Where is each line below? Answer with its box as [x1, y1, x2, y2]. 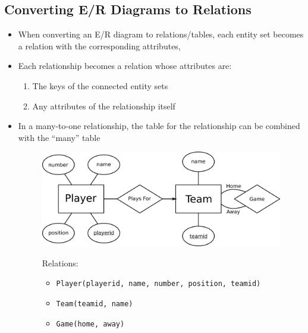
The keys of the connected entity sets [32, 79, 168, 92]
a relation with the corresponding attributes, [18, 39, 181, 52]
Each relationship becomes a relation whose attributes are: [18, 59, 232, 72]
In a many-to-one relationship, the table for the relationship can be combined [18, 120, 300, 132]
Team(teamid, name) [56, 299, 133, 308]
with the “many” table [18, 131, 100, 143]
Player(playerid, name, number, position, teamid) [56, 279, 261, 288]
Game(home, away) [56, 319, 125, 328]
